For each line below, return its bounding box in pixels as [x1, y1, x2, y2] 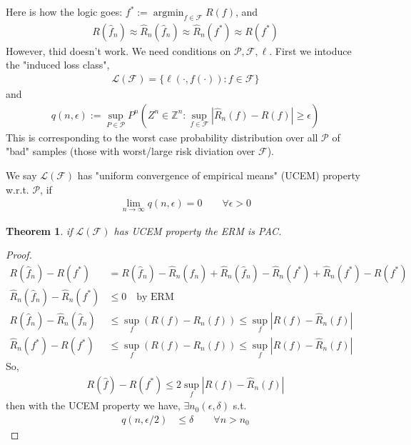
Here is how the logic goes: [6, 4, 123, 19]
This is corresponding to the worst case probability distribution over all [6, 129, 318, 144]
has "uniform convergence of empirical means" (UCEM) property [77, 168, 360, 183]
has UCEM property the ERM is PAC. [113, 223, 282, 238]
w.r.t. [6, 181, 29, 196]
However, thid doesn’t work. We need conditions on [6, 43, 231, 58]
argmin [153, 8, 184, 18]
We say [6, 168, 37, 183]
